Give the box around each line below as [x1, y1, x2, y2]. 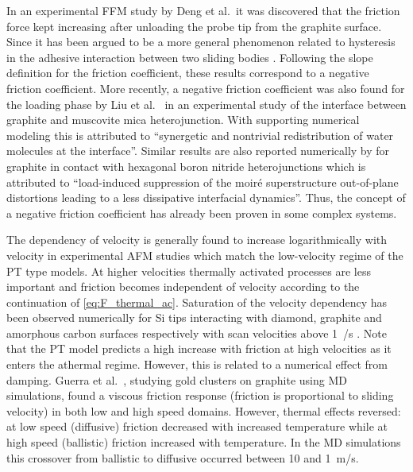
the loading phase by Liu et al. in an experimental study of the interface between [6, 95, 407, 112]
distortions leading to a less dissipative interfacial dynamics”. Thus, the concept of [6, 189, 406, 206]
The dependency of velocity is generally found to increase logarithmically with [6, 231, 388, 248]
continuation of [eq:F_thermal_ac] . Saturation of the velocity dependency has [6, 293, 388, 310]
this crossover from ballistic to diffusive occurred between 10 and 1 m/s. [6, 449, 359, 466]
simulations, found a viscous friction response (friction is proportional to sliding [6, 387, 394, 404]
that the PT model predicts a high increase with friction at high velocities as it [6, 340, 392, 357]
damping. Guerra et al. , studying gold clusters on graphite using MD [6, 371, 347, 388]
